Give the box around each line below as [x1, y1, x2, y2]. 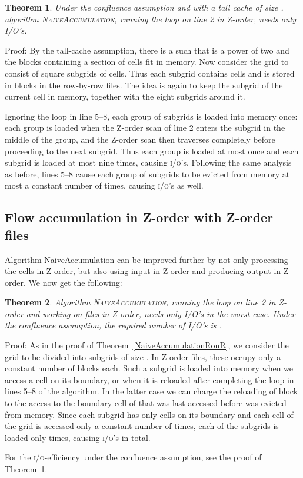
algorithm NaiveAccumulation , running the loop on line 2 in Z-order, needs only [5, 12, 296, 25]
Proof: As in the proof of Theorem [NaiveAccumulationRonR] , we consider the [5, 339, 289, 351]
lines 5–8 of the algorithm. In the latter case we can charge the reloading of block [5, 385, 298, 397]
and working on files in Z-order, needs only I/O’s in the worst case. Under [26, 307, 295, 319]
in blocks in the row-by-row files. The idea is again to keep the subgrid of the [5, 78, 283, 91]
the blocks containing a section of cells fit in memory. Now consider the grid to [5, 55, 289, 68]
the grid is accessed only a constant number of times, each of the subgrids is [5, 420, 279, 432]
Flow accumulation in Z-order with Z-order [5, 208, 274, 226]
